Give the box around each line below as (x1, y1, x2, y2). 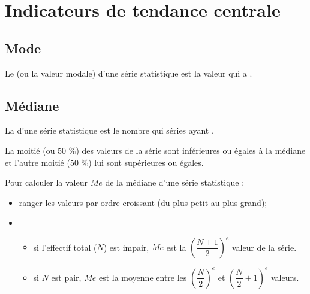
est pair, (51, 271, 82, 283)
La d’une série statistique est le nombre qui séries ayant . (5, 124, 214, 137)
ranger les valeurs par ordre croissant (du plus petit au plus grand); (19, 196, 267, 208)
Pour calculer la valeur (5, 176, 88, 189)
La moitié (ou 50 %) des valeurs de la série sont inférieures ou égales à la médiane (5, 144, 306, 156)
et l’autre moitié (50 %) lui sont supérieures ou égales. (5, 156, 204, 168)
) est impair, (103, 241, 149, 253)
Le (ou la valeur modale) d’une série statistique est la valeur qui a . (5, 66, 252, 79)
